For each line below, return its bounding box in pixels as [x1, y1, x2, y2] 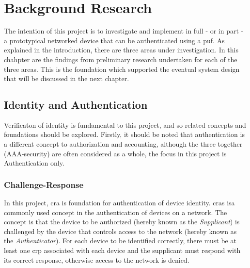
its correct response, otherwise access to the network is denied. [4, 254, 189, 265]
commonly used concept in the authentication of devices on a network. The [4, 207, 227, 217]
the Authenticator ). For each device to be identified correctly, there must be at [4, 235, 236, 246]
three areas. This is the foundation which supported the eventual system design [4, 64, 240, 74]
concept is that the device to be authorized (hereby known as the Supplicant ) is [4, 217, 240, 227]
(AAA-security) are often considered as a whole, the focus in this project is [4, 148, 227, 158]
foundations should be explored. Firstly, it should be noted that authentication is [4, 129, 245, 139]
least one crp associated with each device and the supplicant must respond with [4, 245, 241, 255]
